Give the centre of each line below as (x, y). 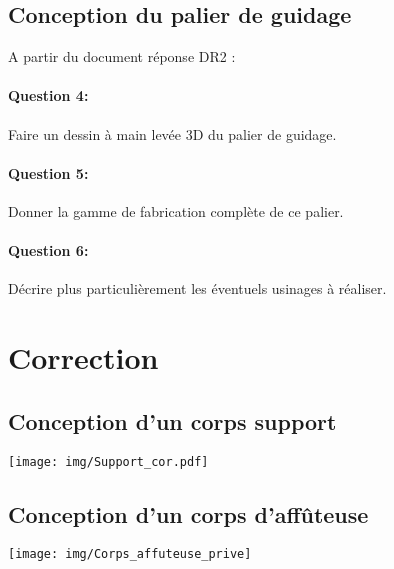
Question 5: (48, 172)
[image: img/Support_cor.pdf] (108, 461)
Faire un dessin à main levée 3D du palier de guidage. (172, 133)
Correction (83, 357)
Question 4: (48, 95)
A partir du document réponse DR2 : (122, 56)
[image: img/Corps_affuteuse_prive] (130, 554)
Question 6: (48, 250)
